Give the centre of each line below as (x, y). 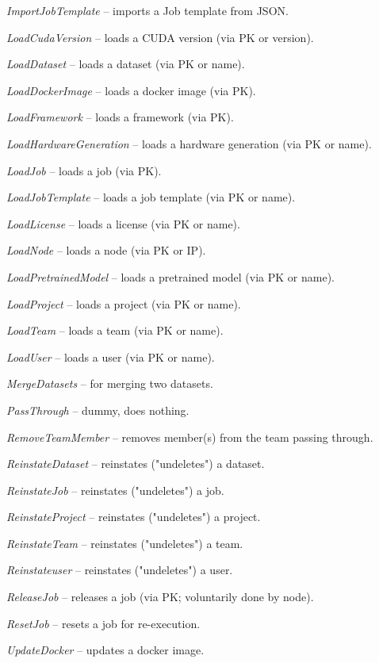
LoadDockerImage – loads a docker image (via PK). (131, 90)
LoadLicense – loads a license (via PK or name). (123, 223)
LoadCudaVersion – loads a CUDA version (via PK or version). (160, 37)
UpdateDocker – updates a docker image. (105, 650)
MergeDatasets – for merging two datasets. (110, 383)
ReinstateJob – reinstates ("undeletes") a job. (115, 490)
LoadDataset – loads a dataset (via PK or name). (126, 64)
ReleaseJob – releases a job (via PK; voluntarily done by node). (160, 597)
